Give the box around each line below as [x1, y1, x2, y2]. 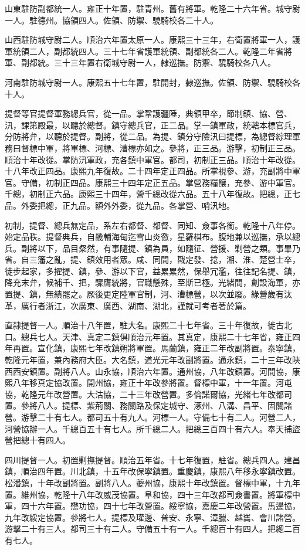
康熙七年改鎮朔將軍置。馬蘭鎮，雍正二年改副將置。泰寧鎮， [70, 342, 300, 354]
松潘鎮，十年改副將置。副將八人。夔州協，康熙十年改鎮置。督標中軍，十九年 [5, 476, 300, 488]
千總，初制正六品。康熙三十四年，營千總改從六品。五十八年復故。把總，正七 [5, 188, 300, 200]
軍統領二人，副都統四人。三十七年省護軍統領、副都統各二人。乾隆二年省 [5, 45, 284, 57]
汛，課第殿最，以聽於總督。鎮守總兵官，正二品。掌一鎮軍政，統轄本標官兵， [5, 118, 300, 131]
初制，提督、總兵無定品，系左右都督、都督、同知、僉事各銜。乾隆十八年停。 [5, 219, 300, 231]
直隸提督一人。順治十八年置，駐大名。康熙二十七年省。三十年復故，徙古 [5, 319, 284, 331]
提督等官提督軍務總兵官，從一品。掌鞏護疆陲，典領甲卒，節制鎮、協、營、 [5, 107, 292, 120]
